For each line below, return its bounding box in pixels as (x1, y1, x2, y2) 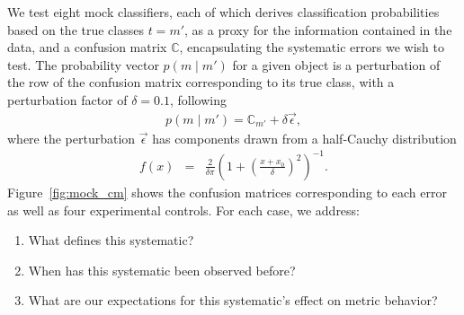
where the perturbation (7, 128, 136, 147)
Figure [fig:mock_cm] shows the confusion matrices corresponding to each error (7, 182, 447, 201)
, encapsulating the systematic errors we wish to (179, 38, 444, 57)
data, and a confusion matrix (7, 38, 167, 57)
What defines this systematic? (28, 231, 194, 249)
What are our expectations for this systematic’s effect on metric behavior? (28, 291, 438, 310)
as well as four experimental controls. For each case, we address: (7, 200, 361, 219)
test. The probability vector (7, 55, 159, 74)
